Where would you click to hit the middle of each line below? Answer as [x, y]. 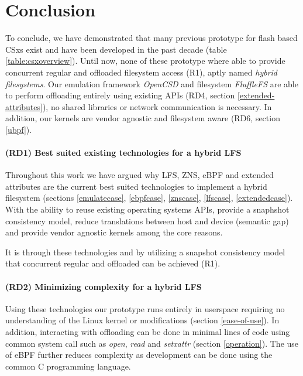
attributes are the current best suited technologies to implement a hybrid [136, 186]
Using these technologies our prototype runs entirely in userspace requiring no [145, 308]
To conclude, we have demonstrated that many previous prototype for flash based [151, 38]
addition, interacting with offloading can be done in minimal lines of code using [148, 331]
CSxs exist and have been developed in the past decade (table [116, 49]
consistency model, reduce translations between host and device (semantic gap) [147, 221]
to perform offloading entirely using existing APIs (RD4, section [120, 95]
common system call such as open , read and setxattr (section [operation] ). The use [152, 343]
